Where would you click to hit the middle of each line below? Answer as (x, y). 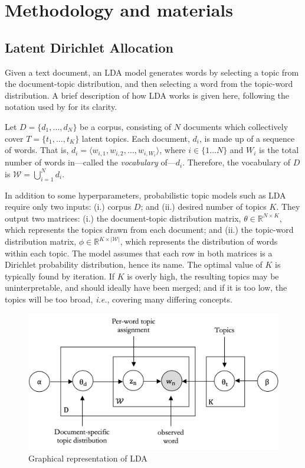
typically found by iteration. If (60, 276)
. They (288, 207)
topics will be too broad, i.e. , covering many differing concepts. (119, 299)
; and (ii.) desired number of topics (204, 207)
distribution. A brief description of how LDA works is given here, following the (147, 95)
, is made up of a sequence (247, 138)
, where (173, 150)
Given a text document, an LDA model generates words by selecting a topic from (152, 72)
